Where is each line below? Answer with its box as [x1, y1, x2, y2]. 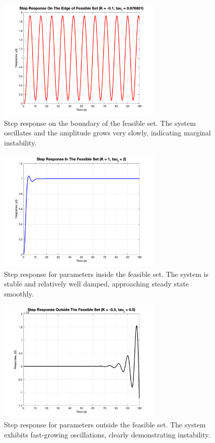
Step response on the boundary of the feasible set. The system [4, 117, 196, 128]
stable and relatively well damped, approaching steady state [4, 278, 189, 289]
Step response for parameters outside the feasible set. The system [4, 419, 206, 430]
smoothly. [4, 288, 34, 299]
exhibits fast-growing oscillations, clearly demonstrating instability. [4, 429, 210, 439]
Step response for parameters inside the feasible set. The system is [4, 268, 209, 279]
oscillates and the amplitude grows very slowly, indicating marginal [4, 127, 211, 138]
